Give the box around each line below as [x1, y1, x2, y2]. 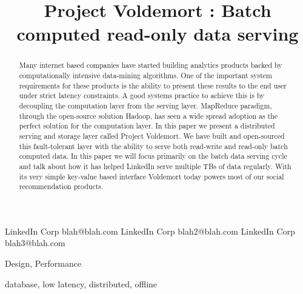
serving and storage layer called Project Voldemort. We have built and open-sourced [19, 130, 285, 141]
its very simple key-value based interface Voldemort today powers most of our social [19, 171, 284, 181]
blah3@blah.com [5, 236, 65, 249]
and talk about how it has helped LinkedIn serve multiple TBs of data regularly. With [19, 161, 291, 171]
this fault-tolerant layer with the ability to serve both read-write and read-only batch [19, 141, 288, 151]
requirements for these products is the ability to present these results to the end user [19, 80, 287, 90]
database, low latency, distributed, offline [5, 277, 158, 290]
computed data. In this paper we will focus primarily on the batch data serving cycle [19, 151, 287, 161]
